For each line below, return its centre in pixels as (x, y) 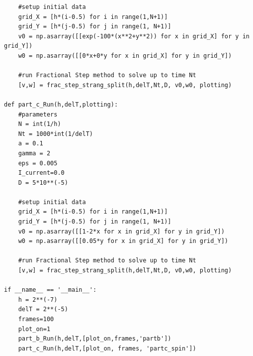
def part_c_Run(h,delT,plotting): (61, 104)
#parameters (38, 114)
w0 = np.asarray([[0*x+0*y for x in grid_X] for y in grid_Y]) (125, 56)
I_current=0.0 (41, 173)
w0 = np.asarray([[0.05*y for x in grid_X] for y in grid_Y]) (123, 241)
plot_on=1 (34, 329)
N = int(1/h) (40, 124)
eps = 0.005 (38, 163)
